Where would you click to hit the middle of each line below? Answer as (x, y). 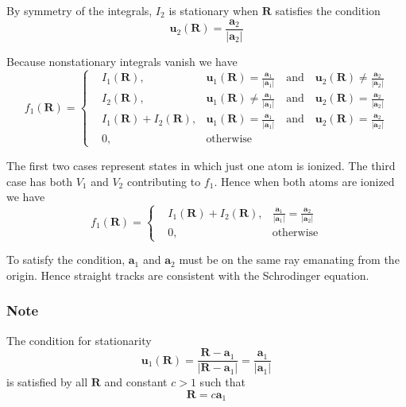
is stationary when (213, 10)
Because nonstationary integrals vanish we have (122, 61)
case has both (39, 181)
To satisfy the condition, (66, 260)
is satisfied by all (47, 382)
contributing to (164, 181)
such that (222, 382)
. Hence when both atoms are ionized (304, 181)
